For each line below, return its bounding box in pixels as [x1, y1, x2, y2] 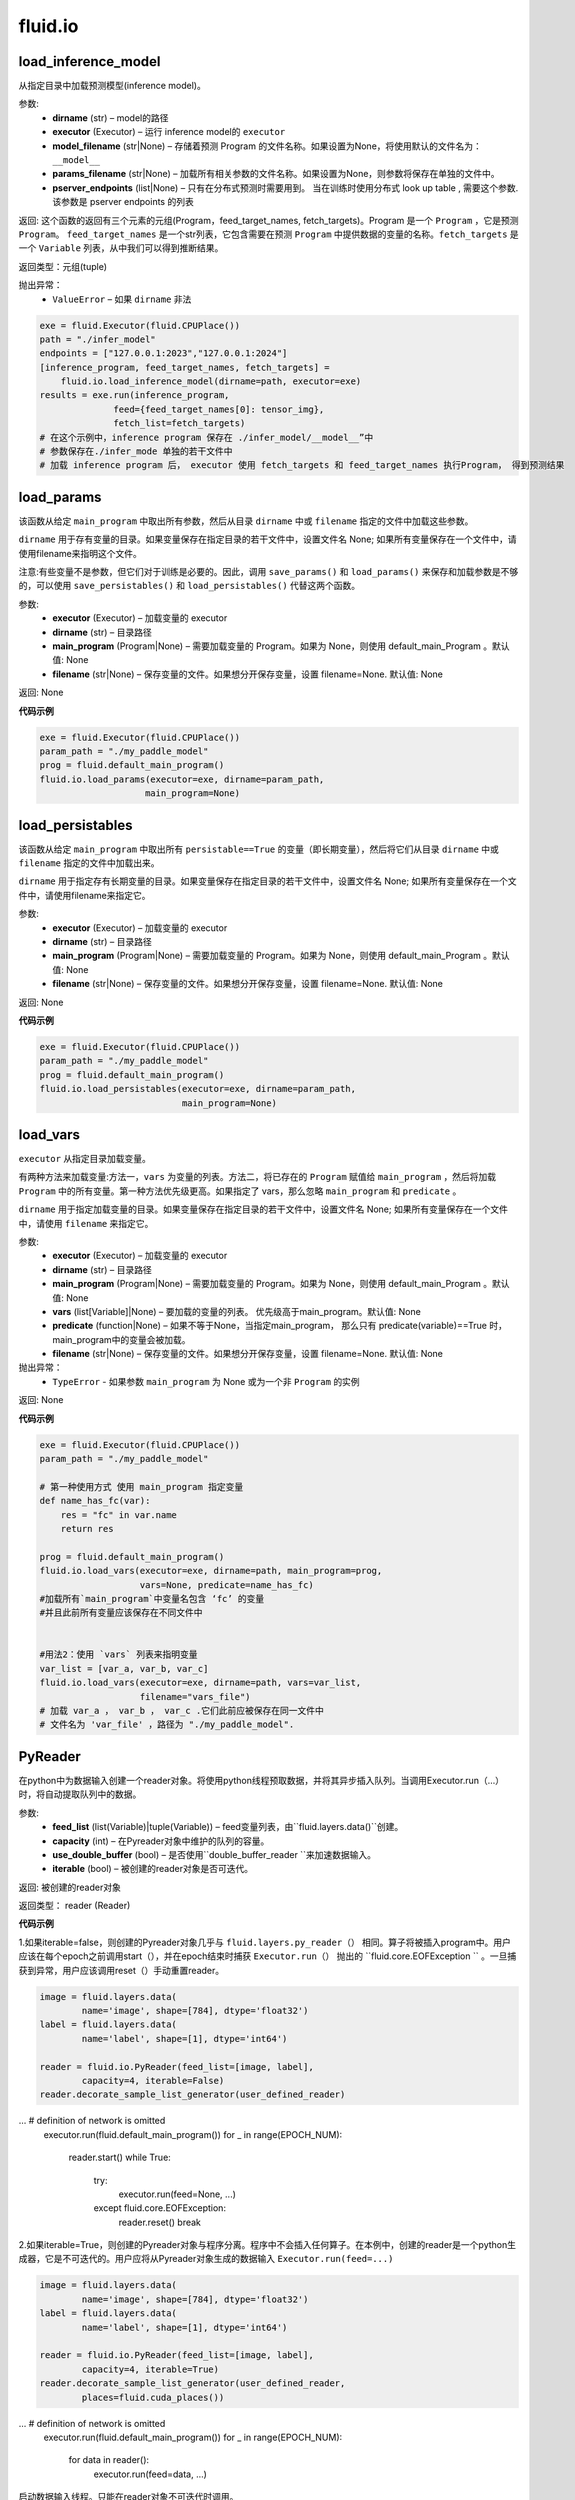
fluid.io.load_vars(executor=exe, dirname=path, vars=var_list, [39, 1677, 362, 1689]
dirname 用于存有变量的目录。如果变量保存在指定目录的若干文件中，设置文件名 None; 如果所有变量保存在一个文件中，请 [18, 533, 517, 545]
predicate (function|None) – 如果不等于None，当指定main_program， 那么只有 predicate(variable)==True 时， [52, 1320, 507, 1332]
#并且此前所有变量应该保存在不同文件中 [39, 1607, 204, 1619]
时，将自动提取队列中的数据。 [18, 1788, 142, 1800]
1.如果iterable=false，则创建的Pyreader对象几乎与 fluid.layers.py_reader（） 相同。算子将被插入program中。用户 [18, 1936, 512, 1948]
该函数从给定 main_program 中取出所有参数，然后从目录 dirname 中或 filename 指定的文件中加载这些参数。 [18, 515, 474, 527]
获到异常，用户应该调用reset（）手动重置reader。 [18, 1964, 225, 1976]
